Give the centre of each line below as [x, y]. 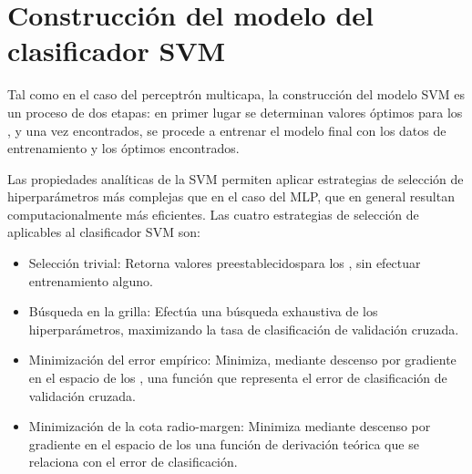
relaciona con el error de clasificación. [133, 462]
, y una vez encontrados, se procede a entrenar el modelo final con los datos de [227, 130]
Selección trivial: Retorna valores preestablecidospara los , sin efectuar [225, 263]
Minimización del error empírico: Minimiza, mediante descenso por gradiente [242, 360]
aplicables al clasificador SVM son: [104, 232]
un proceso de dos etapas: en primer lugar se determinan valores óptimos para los [235, 112]
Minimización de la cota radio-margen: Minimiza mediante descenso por [230, 426]
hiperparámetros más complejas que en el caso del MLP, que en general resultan [231, 196]
